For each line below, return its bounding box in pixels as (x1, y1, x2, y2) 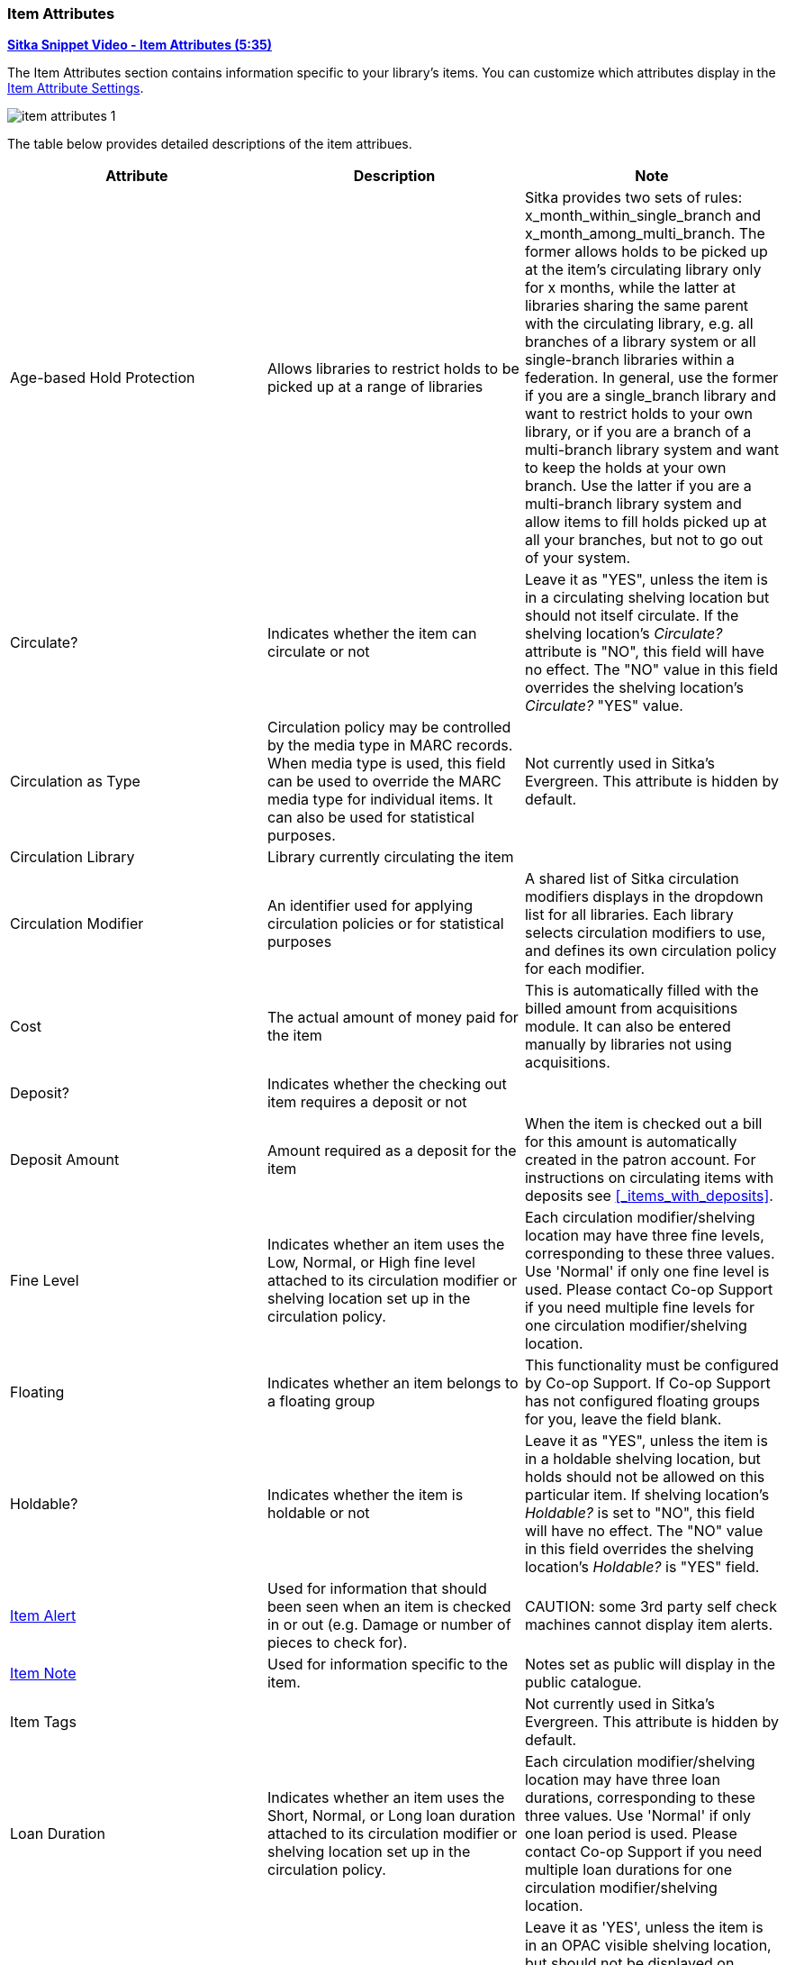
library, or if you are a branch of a (524, 423, 752, 441)
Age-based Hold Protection (10, 368, 195, 387)
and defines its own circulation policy (524, 942, 777, 960)
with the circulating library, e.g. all (524, 314, 754, 333)
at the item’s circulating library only (524, 260, 762, 279)
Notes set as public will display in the (524, 1655, 775, 1674)
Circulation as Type (10, 772, 140, 791)
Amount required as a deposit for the (267, 1142, 517, 1160)
